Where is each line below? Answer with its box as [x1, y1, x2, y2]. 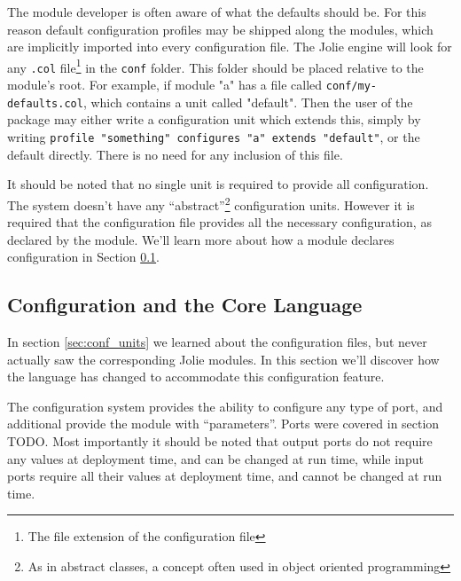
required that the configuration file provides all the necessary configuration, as [7, 213, 432, 232]
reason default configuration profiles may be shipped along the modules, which [7, 20, 434, 38]
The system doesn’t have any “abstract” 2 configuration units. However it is [7, 192, 415, 214]
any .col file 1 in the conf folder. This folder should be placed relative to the [7, 55, 424, 76]
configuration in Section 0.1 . [7, 247, 160, 266]
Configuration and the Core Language [7, 291, 363, 318]
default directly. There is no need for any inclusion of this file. [7, 145, 343, 163]
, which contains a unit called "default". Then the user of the [82, 92, 413, 111]
